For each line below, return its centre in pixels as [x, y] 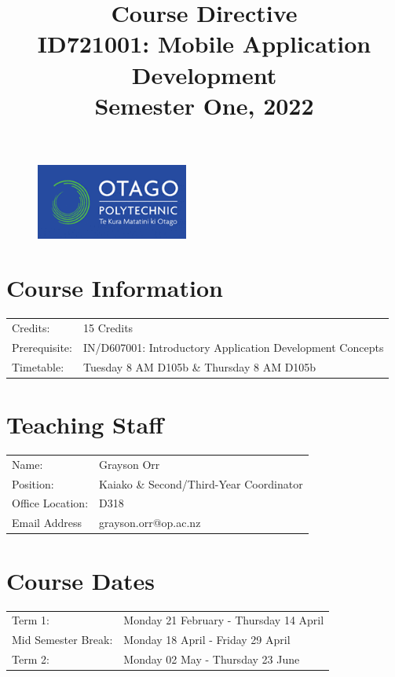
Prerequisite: [42, 347]
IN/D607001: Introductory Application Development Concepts [233, 347]
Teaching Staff [85, 424]
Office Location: [50, 503]
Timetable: [38, 366]
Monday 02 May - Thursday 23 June [212, 659]
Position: [33, 483]
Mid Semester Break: [62, 640]
